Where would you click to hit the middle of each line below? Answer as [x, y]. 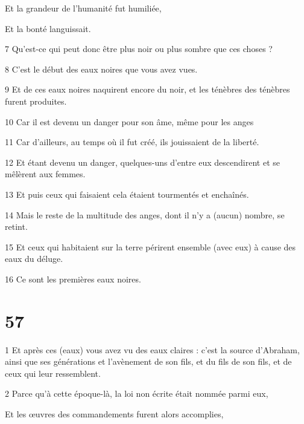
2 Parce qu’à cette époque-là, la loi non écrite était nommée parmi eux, [137, 393]
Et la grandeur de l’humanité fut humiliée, [83, 8]
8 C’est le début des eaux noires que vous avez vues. [101, 69]
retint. [16, 227]
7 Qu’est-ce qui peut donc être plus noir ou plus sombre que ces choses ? [139, 49]
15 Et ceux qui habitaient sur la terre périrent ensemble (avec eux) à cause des [150, 246]
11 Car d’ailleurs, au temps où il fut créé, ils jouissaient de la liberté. [132, 142]
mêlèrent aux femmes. [45, 174]
